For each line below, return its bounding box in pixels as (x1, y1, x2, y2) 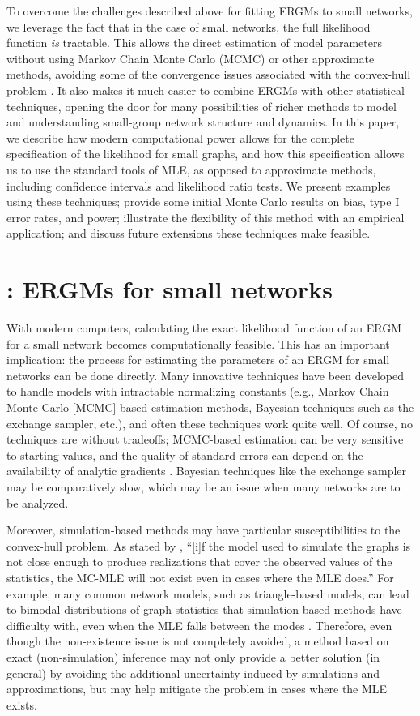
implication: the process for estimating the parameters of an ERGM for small (6, 351, 390, 368)
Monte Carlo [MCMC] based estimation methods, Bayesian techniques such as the (6, 399, 414, 415)
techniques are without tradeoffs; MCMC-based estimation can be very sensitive (6, 431, 404, 448)
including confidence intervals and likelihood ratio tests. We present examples (6, 177, 391, 194)
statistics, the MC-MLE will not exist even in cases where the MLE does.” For (6, 568, 394, 585)
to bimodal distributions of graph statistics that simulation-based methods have (6, 601, 402, 618)
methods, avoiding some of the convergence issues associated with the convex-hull (6, 66, 411, 83)
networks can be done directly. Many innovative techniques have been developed (6, 367, 405, 384)
